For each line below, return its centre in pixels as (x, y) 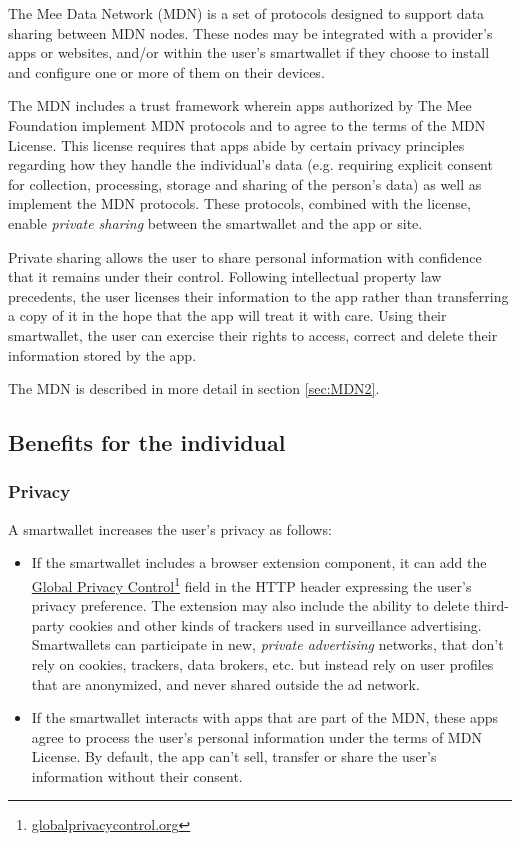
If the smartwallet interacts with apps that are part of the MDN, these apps (265, 717)
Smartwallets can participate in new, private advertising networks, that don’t (267, 644)
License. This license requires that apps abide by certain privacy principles (236, 144)
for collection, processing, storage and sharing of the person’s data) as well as (245, 183)
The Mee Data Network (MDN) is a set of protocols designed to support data (246, 13)
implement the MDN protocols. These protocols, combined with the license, (239, 203)
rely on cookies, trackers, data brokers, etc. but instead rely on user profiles (262, 663)
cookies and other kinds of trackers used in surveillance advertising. (275, 624)
